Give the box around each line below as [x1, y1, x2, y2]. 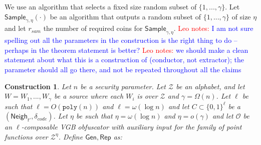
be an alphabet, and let [176, 81, 245, 91]
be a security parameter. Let [80, 81, 166, 91]
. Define [58, 131, 83, 142]
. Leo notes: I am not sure [173, 23, 253, 33]
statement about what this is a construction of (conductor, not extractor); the [5, 54, 244, 65]
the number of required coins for [43, 23, 143, 33]
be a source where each [54, 91, 124, 101]
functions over [5, 131, 48, 142]
